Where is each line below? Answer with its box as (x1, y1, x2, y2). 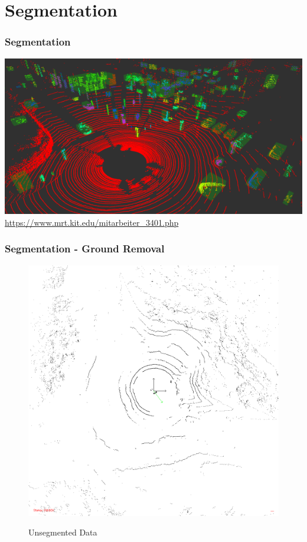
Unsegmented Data (28, 526, 97, 538)
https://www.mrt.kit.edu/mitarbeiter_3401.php (5, 216, 179, 228)
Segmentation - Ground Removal (5, 241, 165, 256)
